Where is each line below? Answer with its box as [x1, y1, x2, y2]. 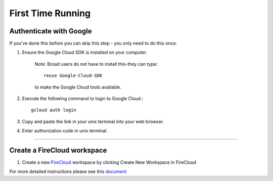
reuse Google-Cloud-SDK [43, 73, 103, 78]
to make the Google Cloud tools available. [34, 84, 121, 90]
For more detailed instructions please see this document [9, 168, 127, 174]
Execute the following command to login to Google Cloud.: [22, 96, 144, 102]
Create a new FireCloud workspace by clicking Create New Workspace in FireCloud [22, 159, 197, 165]
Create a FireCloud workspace [9, 146, 107, 154]
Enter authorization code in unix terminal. [22, 128, 108, 134]
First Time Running [9, 8, 91, 19]
